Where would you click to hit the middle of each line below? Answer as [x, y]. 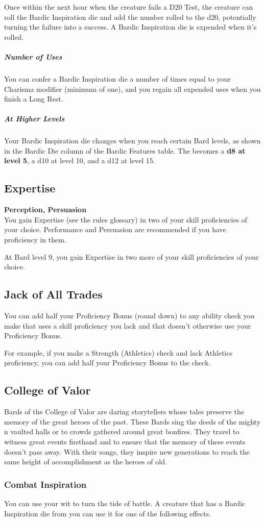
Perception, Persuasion [45, 209]
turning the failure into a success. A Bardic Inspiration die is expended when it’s [130, 27]
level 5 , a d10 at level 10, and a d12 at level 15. [80, 160]
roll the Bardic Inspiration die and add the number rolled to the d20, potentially [130, 17]
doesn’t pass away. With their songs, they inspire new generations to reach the [127, 451]
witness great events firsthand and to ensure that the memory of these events [125, 441]
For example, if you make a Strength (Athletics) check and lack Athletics [118, 352]
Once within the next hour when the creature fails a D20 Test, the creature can [129, 7]
